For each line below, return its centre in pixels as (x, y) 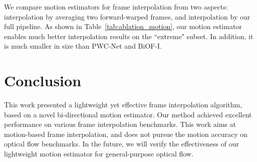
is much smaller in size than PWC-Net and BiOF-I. (83, 46)
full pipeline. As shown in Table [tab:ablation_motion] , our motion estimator (123, 26)
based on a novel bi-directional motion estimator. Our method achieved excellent (128, 114)
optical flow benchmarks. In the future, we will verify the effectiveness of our (121, 144)
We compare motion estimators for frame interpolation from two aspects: (116, 7)
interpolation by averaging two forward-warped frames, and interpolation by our (127, 16)
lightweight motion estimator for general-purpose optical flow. (99, 154)
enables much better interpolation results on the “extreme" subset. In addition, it (129, 36)
